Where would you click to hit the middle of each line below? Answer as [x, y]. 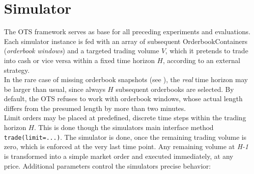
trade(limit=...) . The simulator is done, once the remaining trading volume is [125, 137]
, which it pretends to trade [207, 51]
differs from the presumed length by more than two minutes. [95, 108]
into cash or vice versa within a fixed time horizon [80, 60]
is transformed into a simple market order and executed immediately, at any [119, 156]
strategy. [17, 70]
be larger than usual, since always [55, 89]
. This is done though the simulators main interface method [124, 127]
